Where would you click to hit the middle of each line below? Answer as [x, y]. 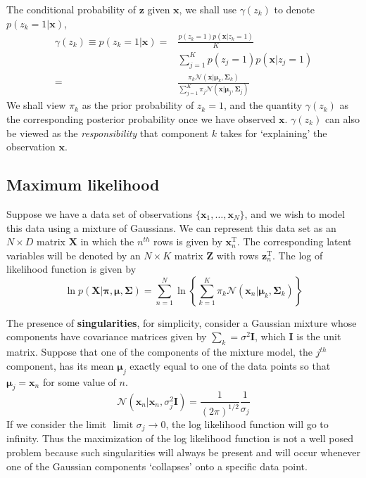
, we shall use [208, 9]
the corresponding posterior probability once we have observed [141, 118]
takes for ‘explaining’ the [273, 133]
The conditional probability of [71, 9]
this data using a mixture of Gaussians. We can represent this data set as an [171, 227]
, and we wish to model [295, 213]
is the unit [319, 336]
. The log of [298, 255]
